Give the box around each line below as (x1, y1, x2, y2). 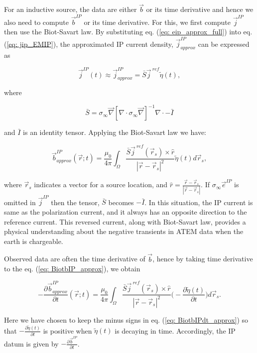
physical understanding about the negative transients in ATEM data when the (4, 226, 244, 236)
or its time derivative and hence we (146, 4, 254, 14)
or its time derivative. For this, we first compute (84, 16, 231, 27)
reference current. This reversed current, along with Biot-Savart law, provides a (4, 216, 246, 227)
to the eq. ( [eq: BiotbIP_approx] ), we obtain (4, 263, 140, 274)
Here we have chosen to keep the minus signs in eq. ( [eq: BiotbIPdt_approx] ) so (4, 314, 249, 325)
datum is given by (4, 338, 59, 349)
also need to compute (4, 16, 69, 27)
